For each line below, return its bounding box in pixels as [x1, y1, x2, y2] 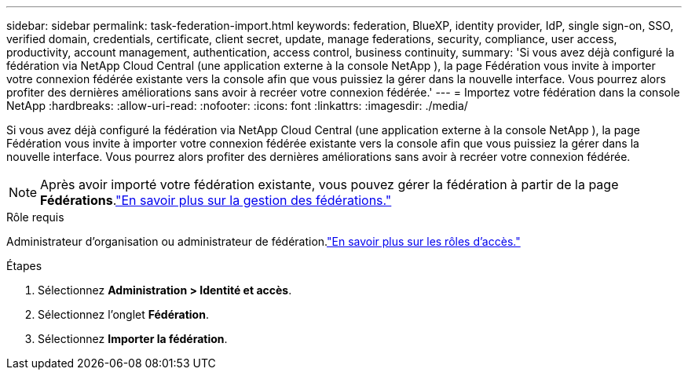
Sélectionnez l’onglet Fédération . [38, 308, 209, 321]
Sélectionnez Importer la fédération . [38, 332, 228, 345]
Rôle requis [6, 210, 64, 224]
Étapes [6, 259, 42, 272]
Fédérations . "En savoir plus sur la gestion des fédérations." [40, 192, 392, 208]
